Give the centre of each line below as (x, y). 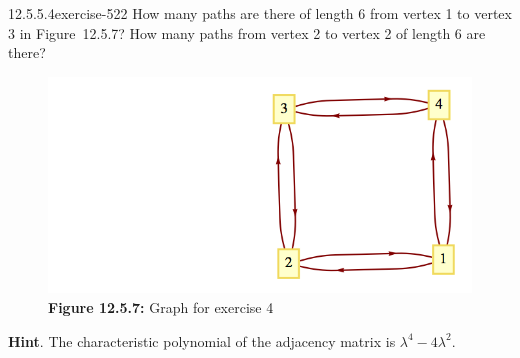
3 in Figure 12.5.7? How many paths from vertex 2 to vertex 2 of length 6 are (247, 32)
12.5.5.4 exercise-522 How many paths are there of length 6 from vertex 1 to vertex (260, 13)
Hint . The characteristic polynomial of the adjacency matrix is (202, 340)
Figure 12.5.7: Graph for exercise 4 (161, 306)
